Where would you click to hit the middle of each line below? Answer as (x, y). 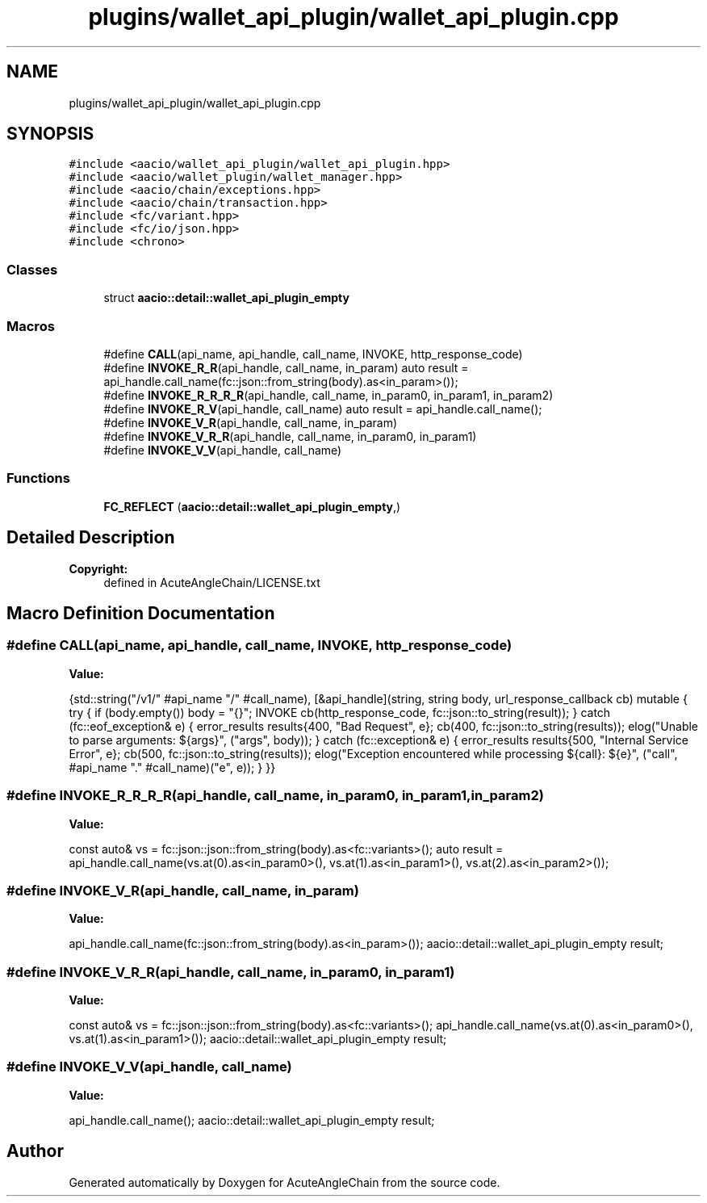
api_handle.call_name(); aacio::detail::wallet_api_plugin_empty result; (252, 1120)
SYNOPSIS (50, 134)
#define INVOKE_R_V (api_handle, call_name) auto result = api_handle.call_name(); (323, 409)
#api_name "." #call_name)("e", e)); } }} (172, 767)
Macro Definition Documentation (141, 613)
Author (35, 1151)
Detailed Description (91, 538)
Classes (32, 269)
